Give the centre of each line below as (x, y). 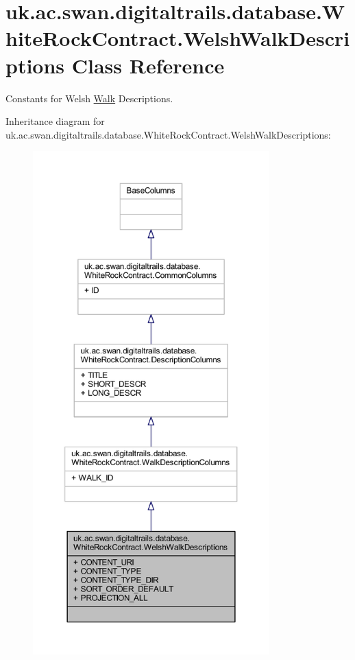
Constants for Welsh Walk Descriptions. (89, 98)
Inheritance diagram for (55, 121)
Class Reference (148, 65)
